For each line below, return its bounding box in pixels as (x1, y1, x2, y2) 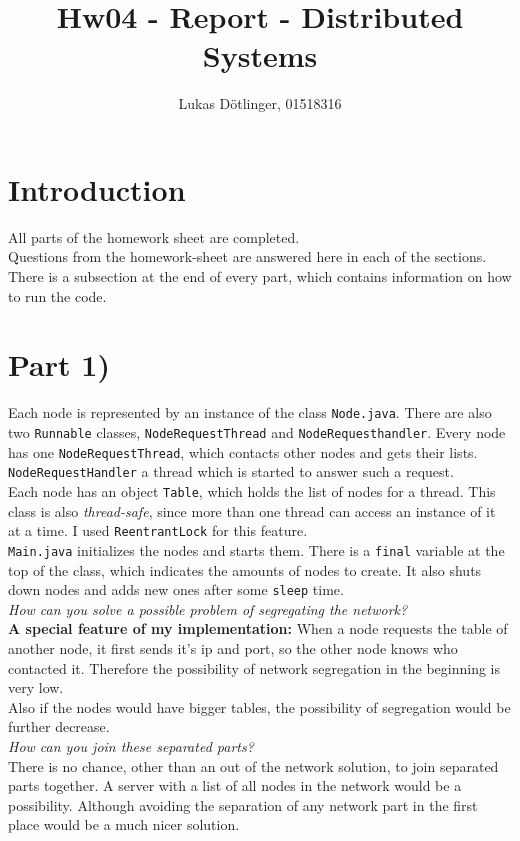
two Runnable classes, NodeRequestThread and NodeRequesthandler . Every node (8, 422, 506, 442)
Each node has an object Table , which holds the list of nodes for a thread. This (8, 480, 496, 501)
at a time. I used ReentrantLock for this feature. (8, 520, 308, 541)
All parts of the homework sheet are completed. (8, 226, 300, 247)
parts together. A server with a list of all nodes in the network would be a (8, 775, 462, 796)
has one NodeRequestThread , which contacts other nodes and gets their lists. (8, 441, 478, 462)
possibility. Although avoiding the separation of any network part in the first (8, 794, 478, 815)
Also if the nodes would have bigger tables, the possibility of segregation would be (8, 696, 511, 717)
